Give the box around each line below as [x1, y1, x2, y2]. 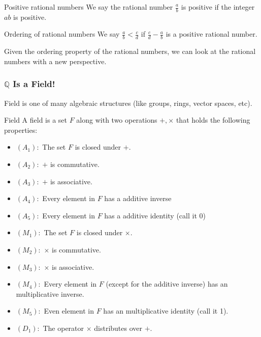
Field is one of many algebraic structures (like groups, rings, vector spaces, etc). [4, 97, 252, 108]
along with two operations [76, 115, 157, 125]
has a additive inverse [104, 193, 172, 204]
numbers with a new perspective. [4, 55, 107, 66]
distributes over [94, 322, 143, 333]
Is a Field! [13, 77, 55, 90]
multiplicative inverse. [16, 288, 84, 299]
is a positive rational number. [166, 29, 257, 39]
